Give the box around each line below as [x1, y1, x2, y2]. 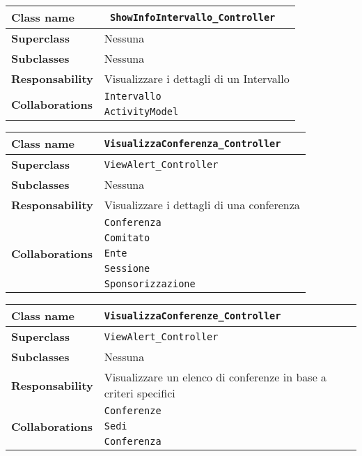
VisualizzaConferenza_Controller [104, 137, 281, 149]
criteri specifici [104, 385, 175, 401]
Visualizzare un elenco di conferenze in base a [104, 369, 327, 385]
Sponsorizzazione [104, 278, 196, 289]
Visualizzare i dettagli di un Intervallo [104, 70, 290, 86]
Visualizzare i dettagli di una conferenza [104, 197, 300, 213]
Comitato [104, 232, 150, 243]
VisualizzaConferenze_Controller [104, 310, 281, 321]
